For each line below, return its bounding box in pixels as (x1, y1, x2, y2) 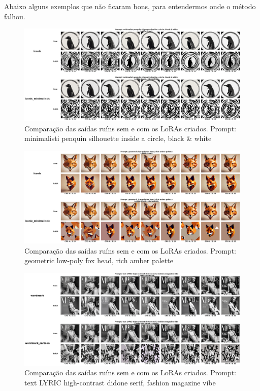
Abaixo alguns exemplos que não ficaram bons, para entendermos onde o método (4, 1, 256, 11)
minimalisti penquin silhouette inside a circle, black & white (24, 133, 212, 144)
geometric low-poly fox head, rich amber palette (24, 255, 173, 266)
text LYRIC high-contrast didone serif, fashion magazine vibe (24, 377, 216, 387)
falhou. (4, 11, 25, 21)
